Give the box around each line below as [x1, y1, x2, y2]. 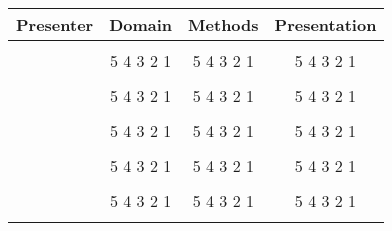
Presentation [274, 13, 377, 36]
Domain [109, 13, 173, 36]
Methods [188, 13, 259, 36]
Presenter [16, 13, 94, 36]
